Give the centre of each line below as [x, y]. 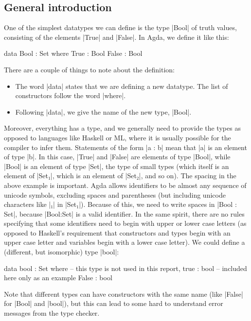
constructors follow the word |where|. [71, 95]
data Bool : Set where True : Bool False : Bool [73, 53]
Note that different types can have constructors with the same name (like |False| [124, 294]
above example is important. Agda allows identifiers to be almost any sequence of [125, 185]
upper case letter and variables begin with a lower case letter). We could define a [125, 242]
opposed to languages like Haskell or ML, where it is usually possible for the [117, 137]
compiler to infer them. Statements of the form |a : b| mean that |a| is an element [125, 147]
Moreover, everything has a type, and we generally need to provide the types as [122, 128]
